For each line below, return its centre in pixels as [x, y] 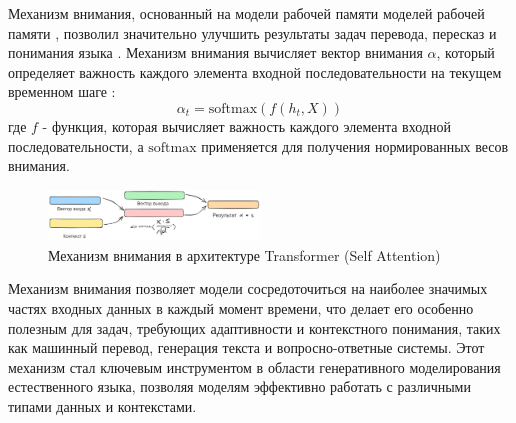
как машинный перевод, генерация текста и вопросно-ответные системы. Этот [246, 347]
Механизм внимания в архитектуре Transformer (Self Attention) [244, 254]
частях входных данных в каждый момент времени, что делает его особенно [241, 308]
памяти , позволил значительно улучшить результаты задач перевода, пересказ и [252, 32]
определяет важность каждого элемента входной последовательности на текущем [255, 71]
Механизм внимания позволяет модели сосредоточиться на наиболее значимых [248, 288]
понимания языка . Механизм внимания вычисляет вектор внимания [215, 52]
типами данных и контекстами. [102, 406]
